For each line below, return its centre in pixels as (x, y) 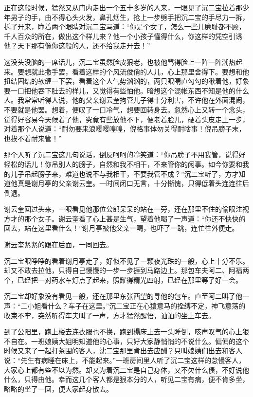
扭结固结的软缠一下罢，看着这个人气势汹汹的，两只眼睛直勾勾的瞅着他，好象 (126, 81)
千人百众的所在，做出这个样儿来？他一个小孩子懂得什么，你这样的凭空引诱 (123, 36)
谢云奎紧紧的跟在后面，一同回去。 (58, 244)
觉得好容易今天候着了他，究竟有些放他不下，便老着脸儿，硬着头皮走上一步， (126, 119)
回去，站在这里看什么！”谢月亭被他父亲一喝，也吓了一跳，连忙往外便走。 (121, 228)
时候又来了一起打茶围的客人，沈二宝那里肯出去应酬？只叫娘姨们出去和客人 (123, 351)
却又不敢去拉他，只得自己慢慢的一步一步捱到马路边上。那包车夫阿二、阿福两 (126, 270)
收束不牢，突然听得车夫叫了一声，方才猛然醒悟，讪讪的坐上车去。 (109, 315)
